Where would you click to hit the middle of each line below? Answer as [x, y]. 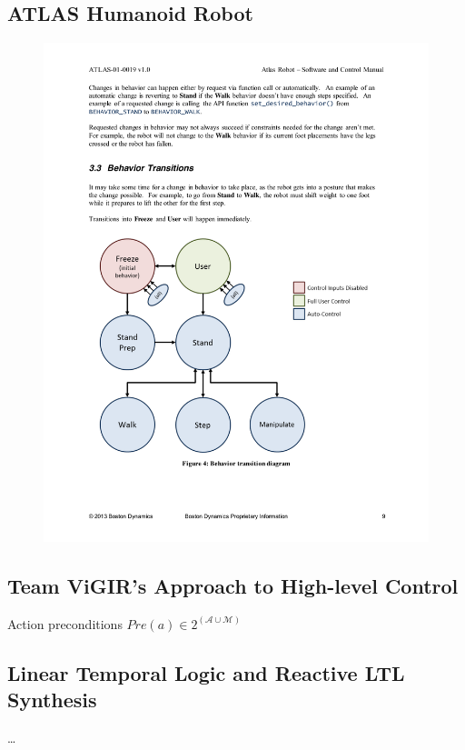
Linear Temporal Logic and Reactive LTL [206, 672]
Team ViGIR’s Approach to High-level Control [233, 586]
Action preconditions [65, 623]
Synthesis [52, 700]
